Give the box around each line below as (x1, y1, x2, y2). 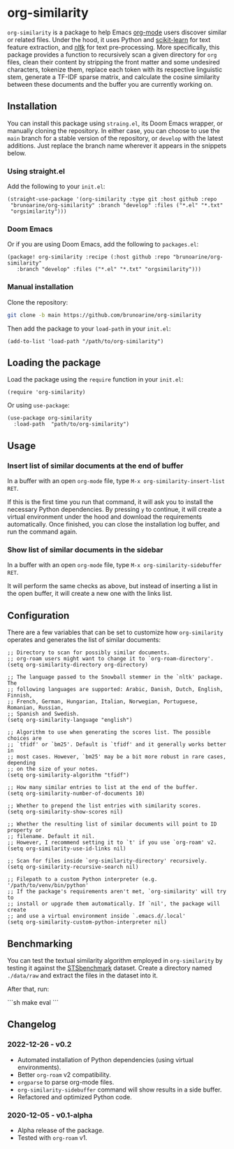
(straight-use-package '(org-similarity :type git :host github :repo (7, 196, 217, 203)
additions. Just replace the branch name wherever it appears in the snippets (7, 141, 227, 150)
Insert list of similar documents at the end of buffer (7, 461, 184, 471)
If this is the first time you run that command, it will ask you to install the (7, 498, 214, 506)
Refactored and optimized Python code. (17, 1092, 133, 1101)
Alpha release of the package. (17, 1126, 105, 1134)
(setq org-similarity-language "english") (7, 716, 133, 724)
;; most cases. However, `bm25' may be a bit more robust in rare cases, (7, 753, 227, 760)
